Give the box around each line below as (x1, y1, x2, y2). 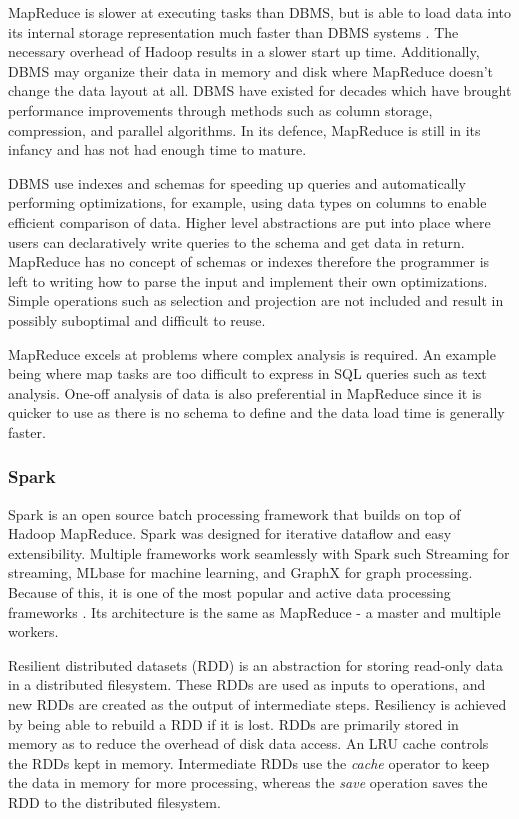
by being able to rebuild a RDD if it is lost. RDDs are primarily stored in (8, 713, 459, 734)
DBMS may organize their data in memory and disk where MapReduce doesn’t (8, 60, 494, 81)
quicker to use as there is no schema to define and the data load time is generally (8, 402, 505, 423)
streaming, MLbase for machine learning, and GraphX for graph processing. (8, 562, 473, 583)
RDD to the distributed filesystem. (8, 792, 221, 812)
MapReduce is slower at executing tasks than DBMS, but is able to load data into (8, 2, 512, 22)
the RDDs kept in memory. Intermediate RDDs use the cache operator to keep (8, 752, 490, 773)
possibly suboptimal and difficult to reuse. (8, 309, 266, 330)
